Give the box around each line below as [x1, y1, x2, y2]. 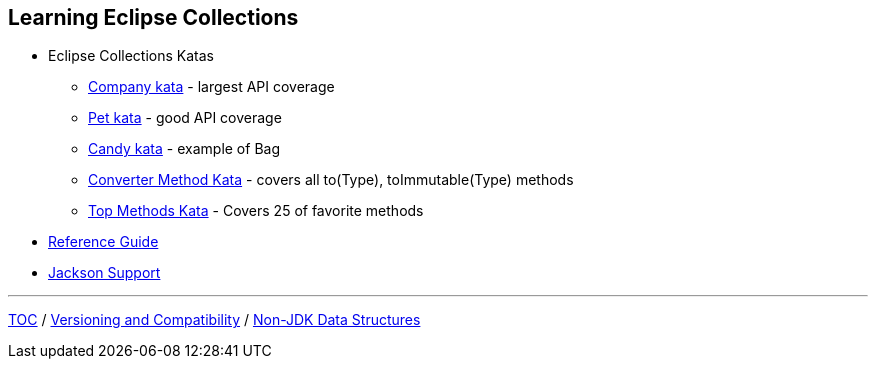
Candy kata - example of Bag [88, 140, 280, 158]
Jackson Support [48, 264, 161, 282]
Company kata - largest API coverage [88, 78, 335, 96]
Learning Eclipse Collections [8, 5, 299, 30]
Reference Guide [48, 233, 159, 251]
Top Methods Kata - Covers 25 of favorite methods [88, 202, 424, 220]
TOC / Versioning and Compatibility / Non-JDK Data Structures [8, 311, 421, 329]
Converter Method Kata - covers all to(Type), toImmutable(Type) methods [88, 171, 574, 189]
